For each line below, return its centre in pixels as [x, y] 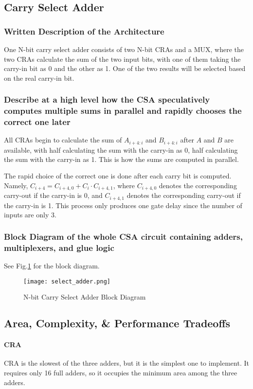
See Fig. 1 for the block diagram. [52, 265]
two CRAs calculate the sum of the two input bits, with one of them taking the [122, 59]
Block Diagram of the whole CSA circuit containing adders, [123, 236]
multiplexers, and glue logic [59, 247]
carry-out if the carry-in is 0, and [53, 195]
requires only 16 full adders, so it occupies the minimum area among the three [121, 372]
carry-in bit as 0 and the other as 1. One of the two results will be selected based [125, 68]
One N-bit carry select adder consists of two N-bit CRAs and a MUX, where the [124, 49]
